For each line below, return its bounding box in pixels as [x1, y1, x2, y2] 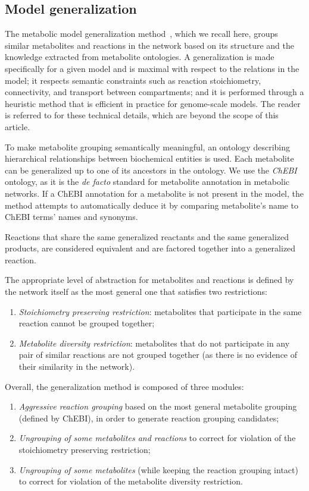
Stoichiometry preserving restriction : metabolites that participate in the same [18, 305, 302, 317]
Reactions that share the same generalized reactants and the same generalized [5, 230, 289, 243]
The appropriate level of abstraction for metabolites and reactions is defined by [5, 273, 294, 286]
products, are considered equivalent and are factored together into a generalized [5, 242, 296, 254]
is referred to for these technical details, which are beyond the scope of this [5, 109, 279, 121]
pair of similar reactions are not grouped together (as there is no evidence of [18, 348, 298, 361]
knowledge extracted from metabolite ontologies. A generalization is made [5, 51, 274, 63]
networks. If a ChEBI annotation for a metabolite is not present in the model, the [5, 187, 304, 199]
